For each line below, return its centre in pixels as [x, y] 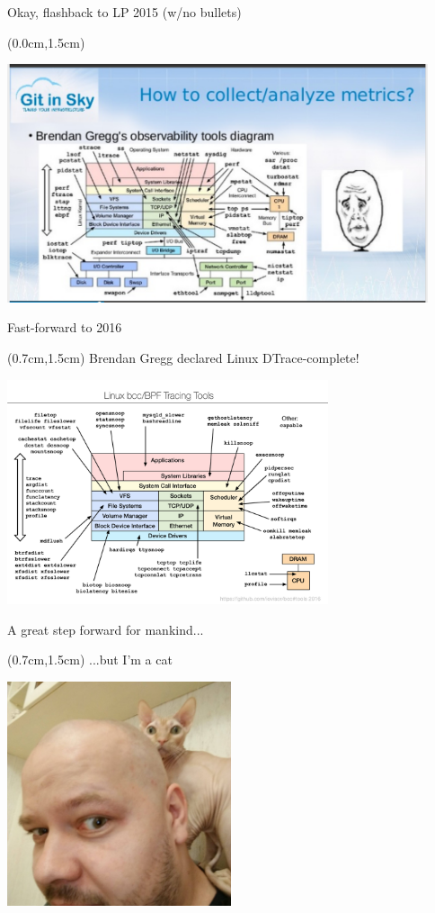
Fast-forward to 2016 [65, 327]
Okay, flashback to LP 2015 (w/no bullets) [124, 12]
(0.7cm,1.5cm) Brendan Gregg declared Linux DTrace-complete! [183, 357]
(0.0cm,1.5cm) [46, 42]
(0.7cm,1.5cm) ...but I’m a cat [90, 660]
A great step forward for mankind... [106, 629]
